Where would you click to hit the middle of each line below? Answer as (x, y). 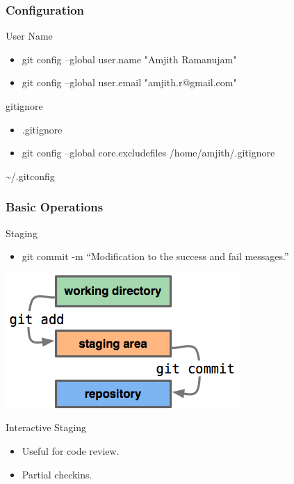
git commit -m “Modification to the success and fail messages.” (155, 256)
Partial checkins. (57, 474)
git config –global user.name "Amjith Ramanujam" (129, 59)
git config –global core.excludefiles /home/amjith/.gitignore (148, 153)
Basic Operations (55, 207)
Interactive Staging (46, 427)
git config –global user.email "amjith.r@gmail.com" (129, 82)
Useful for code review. (71, 450)
